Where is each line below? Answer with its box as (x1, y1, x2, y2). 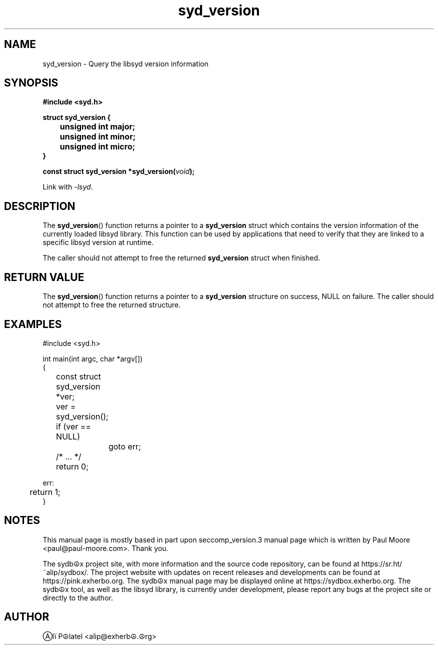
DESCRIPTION (4, 199, 75, 212)
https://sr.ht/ (361, 559, 402, 568)
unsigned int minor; (59, 131, 136, 142)
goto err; (108, 441, 141, 451)
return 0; (56, 461, 89, 471)
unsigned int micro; (59, 141, 135, 152)
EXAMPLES (4, 317, 62, 330)
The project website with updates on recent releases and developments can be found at (90, 567, 380, 576)
